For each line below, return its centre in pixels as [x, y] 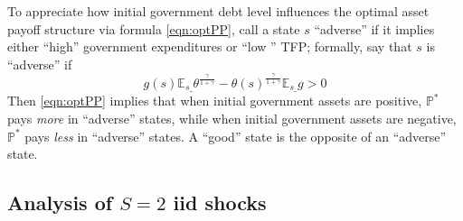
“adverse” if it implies [374, 28]
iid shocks [220, 203]
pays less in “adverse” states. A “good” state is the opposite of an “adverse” [236, 136]
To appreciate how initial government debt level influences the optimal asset [218, 11]
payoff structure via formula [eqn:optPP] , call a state [154, 28]
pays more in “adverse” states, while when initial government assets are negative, [232, 118]
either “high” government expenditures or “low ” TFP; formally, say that [210, 46]
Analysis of [60, 203]
